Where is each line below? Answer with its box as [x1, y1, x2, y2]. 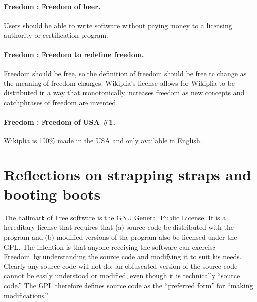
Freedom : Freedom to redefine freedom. [4, 49, 144, 59]
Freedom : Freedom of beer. [4, 1, 101, 11]
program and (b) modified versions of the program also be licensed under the [4, 232, 237, 242]
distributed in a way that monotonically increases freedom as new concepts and [4, 87, 245, 97]
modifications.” [4, 290, 48, 300]
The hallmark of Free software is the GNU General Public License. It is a [4, 212, 226, 222]
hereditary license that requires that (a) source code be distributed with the [4, 222, 234, 232]
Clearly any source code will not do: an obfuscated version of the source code [4, 260, 238, 271]
